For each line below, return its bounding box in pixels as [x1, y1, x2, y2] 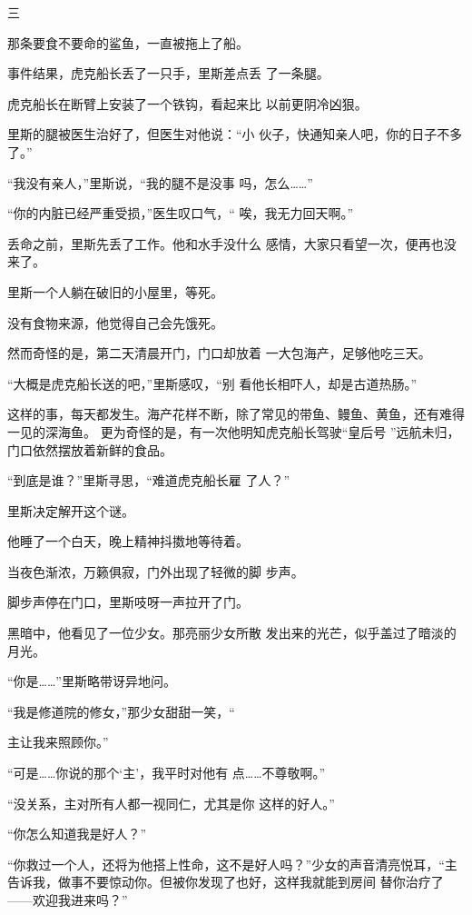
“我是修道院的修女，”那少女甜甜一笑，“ [7, 701, 235, 721]
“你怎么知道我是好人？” [7, 824, 147, 843]
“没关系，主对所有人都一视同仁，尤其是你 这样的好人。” [7, 793, 335, 812]
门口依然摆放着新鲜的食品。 [7, 440, 172, 459]
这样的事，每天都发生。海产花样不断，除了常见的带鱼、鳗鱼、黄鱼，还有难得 [7, 404, 465, 423]
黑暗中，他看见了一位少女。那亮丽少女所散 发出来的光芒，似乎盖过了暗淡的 [7, 623, 457, 642]
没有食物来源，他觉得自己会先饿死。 [7, 313, 223, 332]
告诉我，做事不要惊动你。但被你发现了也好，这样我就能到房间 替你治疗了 [7, 872, 444, 891]
